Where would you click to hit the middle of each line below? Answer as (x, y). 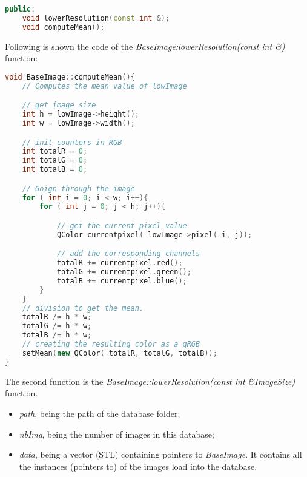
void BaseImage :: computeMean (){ (70, 77)
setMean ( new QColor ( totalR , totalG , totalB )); (120, 353)
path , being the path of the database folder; (100, 413)
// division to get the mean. (83, 308)
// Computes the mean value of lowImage (104, 86)
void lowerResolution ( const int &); (96, 18)
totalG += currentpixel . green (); (124, 272)
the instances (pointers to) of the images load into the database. (138, 466)
